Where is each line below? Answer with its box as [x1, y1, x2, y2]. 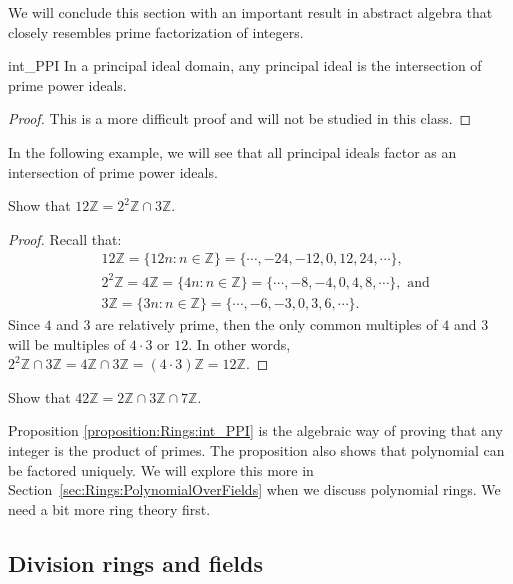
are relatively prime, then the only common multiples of [95, 313, 438, 334]
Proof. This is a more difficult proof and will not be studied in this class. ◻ [8, 108, 472, 129]
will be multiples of [8, 333, 126, 354]
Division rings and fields [8, 547, 263, 578]
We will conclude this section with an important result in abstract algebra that [8, 2, 493, 22]
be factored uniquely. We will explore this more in [8, 459, 314, 480]
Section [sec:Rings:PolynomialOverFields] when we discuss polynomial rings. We [8, 479, 501, 500]
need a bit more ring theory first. [8, 498, 211, 519]
